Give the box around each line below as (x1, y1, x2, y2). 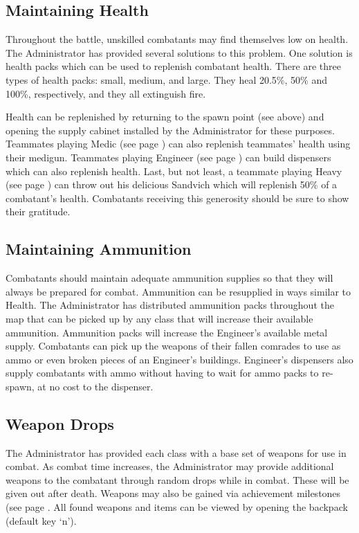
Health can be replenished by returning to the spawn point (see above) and (6, 109, 324, 124)
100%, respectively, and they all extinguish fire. (6, 86, 206, 100)
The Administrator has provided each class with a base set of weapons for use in (6, 445, 347, 460)
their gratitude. (6, 204, 71, 219)
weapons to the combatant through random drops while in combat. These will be (6, 472, 349, 487)
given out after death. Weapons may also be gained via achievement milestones (6, 486, 341, 500)
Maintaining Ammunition (6, 238, 192, 260)
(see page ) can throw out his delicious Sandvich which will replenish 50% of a (6, 177, 338, 192)
